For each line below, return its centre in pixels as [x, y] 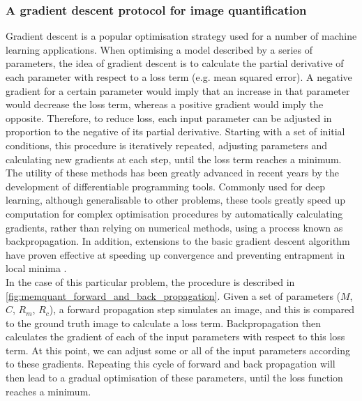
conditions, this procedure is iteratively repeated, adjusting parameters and [167, 145]
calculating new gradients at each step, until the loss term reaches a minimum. [174, 159]
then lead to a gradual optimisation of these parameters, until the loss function [174, 378]
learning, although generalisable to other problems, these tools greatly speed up [176, 200]
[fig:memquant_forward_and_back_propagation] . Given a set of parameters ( [173, 295]
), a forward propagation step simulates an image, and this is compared [202, 309]
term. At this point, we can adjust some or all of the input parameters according [178, 350]
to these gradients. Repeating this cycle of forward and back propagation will [171, 364]
